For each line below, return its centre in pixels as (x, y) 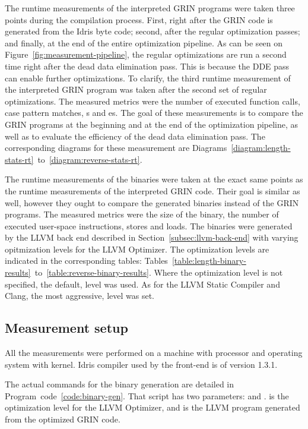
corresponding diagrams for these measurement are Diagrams (116, 148)
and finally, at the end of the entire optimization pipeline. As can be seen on (144, 42)
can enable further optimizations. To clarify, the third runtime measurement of (148, 78)
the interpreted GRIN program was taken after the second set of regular (136, 89)
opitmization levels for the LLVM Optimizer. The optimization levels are (137, 249)
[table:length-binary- (209, 261)
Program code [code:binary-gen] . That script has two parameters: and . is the (147, 395)
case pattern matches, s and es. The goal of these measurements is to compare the (154, 113)
